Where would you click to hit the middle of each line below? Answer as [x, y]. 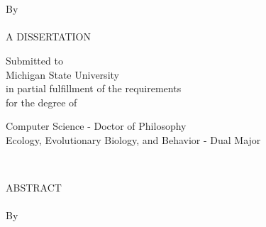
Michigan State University [62, 74]
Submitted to [34, 60]
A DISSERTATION [48, 37]
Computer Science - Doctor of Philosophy [96, 126]
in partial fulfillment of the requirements [94, 88]
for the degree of [41, 102]
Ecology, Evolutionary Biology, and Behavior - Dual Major [133, 139]
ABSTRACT [34, 188]
